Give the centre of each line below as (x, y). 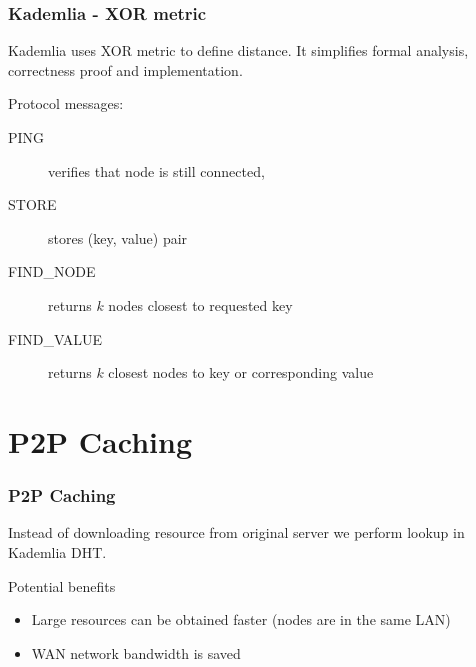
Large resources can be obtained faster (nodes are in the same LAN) (241, 619)
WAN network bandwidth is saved (136, 652)
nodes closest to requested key (200, 304)
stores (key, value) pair (118, 237)
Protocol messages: (66, 103)
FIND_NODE (52, 271)
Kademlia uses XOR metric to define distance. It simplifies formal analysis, (238, 50)
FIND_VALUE (55, 338)
